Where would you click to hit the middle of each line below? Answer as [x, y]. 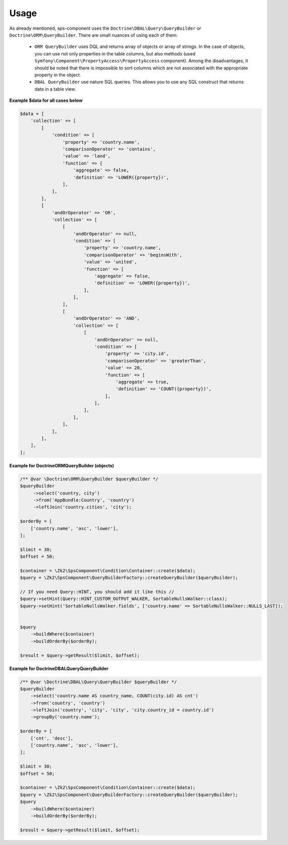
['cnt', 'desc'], [52, 738]
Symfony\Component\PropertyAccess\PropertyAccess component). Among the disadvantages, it [141, 61]
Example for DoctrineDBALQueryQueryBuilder [59, 669]
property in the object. [58, 75]
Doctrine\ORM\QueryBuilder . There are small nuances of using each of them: [94, 35]
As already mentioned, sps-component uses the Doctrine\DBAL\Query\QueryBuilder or [105, 28]
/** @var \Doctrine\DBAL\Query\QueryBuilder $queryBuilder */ [98, 682]
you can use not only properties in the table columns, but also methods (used [115, 53]
